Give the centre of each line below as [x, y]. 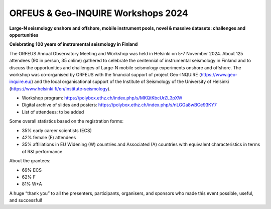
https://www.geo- [219, 74]
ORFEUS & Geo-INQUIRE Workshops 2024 [99, 13]
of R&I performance [42, 151]
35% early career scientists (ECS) [57, 130]
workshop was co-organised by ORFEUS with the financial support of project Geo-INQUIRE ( [105, 74]
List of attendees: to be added [53, 112]
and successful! [26, 200]
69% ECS [32, 170]
